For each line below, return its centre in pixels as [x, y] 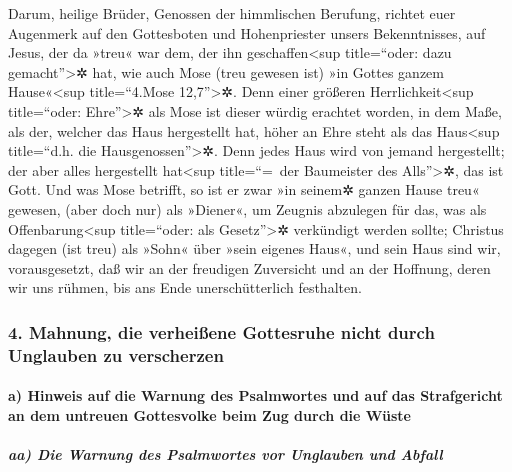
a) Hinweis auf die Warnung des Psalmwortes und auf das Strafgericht [255, 395]
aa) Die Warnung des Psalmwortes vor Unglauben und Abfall [225, 454]
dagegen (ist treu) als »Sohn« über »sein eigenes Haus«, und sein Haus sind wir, [254, 248]
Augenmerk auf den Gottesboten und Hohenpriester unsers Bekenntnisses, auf [247, 32]
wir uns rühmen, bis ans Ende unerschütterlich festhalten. [185, 287]
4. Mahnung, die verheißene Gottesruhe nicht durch [221, 331]
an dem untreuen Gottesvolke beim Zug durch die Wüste [209, 414]
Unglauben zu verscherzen [116, 354]
